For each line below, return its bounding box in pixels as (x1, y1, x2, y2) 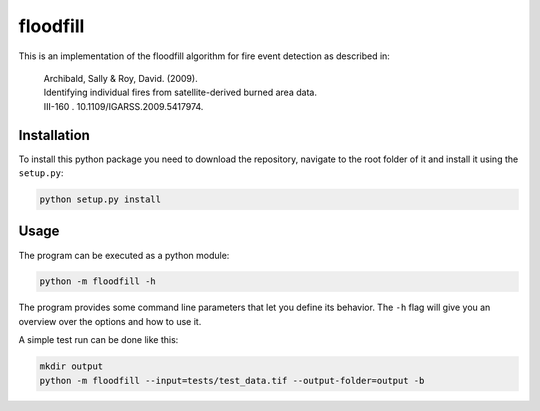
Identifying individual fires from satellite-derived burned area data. (43, 86, 317, 99)
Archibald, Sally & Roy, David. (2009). (43, 72, 199, 84)
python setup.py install (39, 194, 162, 205)
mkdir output (39, 361, 104, 372)
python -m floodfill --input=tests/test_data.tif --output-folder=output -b (39, 375, 425, 386)
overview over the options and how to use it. (18, 315, 202, 327)
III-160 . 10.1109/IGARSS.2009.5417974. (43, 100, 204, 112)
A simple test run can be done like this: (18, 334, 179, 346)
